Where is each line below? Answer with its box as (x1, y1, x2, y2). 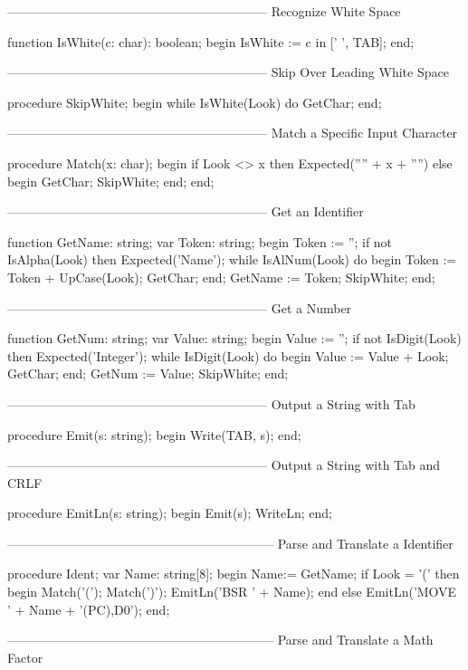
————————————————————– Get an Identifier (7, 202, 364, 221)
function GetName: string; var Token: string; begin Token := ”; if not (7, 232, 393, 251)
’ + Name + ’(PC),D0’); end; (7, 599, 170, 618)
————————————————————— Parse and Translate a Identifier (7, 533, 454, 552)
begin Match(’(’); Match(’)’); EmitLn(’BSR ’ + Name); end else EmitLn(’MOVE (7, 582, 457, 601)
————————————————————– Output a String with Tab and (7, 455, 441, 474)
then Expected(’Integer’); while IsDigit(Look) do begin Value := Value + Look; (7, 346, 449, 365)
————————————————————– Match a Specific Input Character (7, 123, 458, 142)
